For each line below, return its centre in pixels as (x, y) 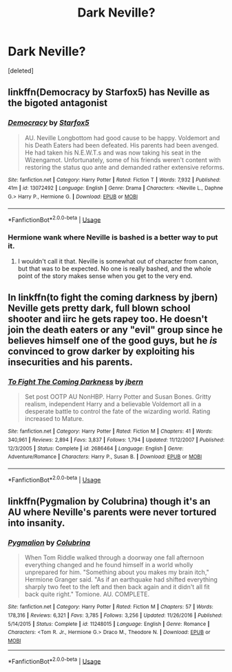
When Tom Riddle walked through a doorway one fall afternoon (114, 557)
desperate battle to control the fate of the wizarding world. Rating (117, 411)
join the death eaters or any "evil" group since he (115, 329)
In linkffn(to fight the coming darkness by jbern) (113, 297)
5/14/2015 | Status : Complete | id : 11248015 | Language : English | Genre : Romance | (109, 624)
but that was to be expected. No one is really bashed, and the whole (115, 268)
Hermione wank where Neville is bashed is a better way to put (113, 237)
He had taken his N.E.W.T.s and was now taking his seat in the (113, 152)
